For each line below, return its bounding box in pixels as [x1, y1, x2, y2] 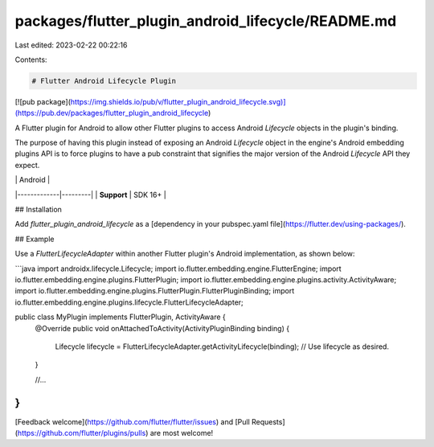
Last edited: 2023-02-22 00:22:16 [14, 40, 128, 50]
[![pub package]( [14, 96, 72, 106]
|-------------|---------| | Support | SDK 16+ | [14, 190, 166, 199]
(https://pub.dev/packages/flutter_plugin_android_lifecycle [14, 109, 209, 118]
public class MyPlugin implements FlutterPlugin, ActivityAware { [14, 312, 227, 322]
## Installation [14, 205, 62, 215]
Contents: [14, 55, 47, 64]
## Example [14, 234, 55, 244]
